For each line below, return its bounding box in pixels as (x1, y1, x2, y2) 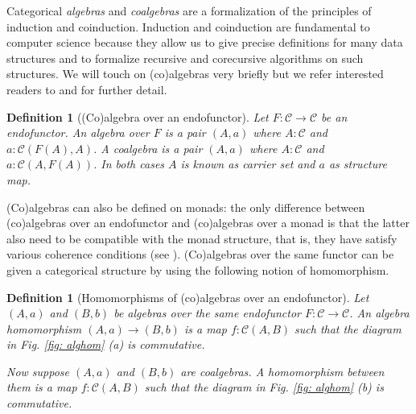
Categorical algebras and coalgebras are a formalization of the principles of (6, 2, 372, 19)
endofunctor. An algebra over (6, 124, 150, 141)
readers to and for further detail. (6, 81, 167, 97)
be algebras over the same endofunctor (113, 304, 301, 321)
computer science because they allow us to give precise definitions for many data (6, 34, 403, 51)
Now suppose (6, 362, 70, 379)
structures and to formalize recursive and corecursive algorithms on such (6, 49, 364, 66)
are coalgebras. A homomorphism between (180, 362, 385, 379)
